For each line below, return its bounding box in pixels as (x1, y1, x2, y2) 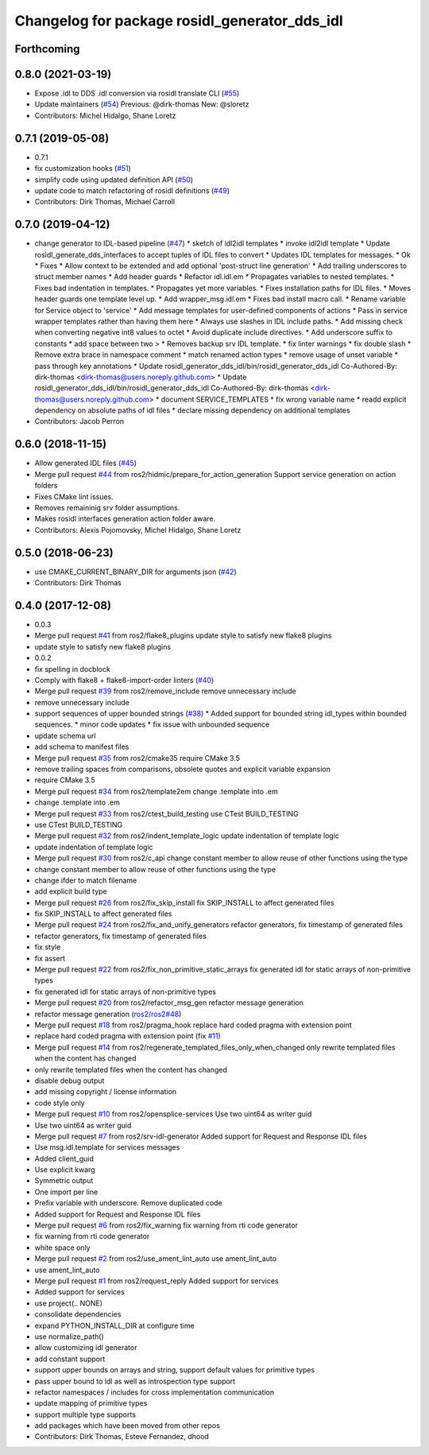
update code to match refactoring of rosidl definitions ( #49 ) (34, 185, 230, 195)
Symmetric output (34, 1176, 94, 1185)
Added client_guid (34, 1154, 95, 1163)
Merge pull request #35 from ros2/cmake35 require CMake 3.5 (34, 753, 241, 762)
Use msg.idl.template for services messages (34, 1143, 180, 1152)
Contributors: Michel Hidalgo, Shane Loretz (34, 111, 176, 120)
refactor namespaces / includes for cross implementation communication (34, 1387, 275, 1397)
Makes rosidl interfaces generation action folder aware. (34, 514, 216, 524)
